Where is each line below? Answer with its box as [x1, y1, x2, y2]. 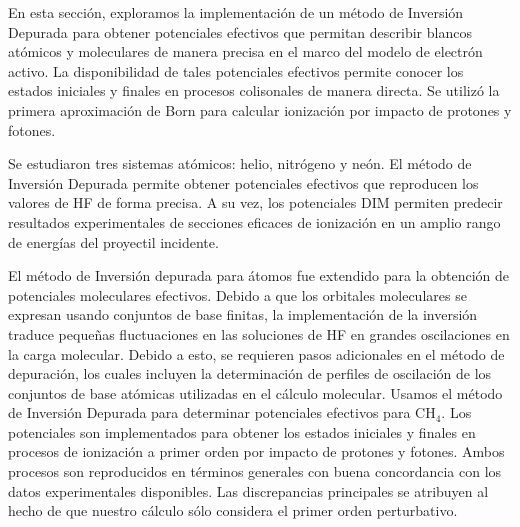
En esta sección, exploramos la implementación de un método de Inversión [8, 2, 464, 22]
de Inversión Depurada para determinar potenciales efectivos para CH [8, 402, 436, 423]
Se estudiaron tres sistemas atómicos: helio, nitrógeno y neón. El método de [8, 153, 472, 174]
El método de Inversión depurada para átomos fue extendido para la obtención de [8, 265, 510, 286]
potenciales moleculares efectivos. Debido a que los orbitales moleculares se [8, 284, 467, 305]
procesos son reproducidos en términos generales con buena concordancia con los [8, 461, 502, 482]
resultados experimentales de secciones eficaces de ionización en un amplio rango [8, 211, 501, 232]
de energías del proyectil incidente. [8, 231, 219, 252]
